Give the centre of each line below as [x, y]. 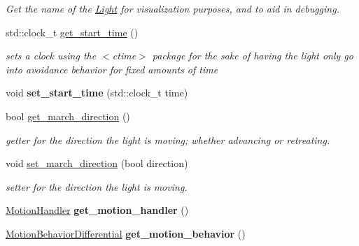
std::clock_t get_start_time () [72, 32]
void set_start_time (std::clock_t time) [97, 93]
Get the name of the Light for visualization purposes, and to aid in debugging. [173, 8]
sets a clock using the [51, 56]
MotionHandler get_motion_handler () [97, 210]
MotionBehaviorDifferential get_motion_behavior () [126, 233]
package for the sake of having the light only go [253, 56]
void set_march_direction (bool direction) [97, 163]
